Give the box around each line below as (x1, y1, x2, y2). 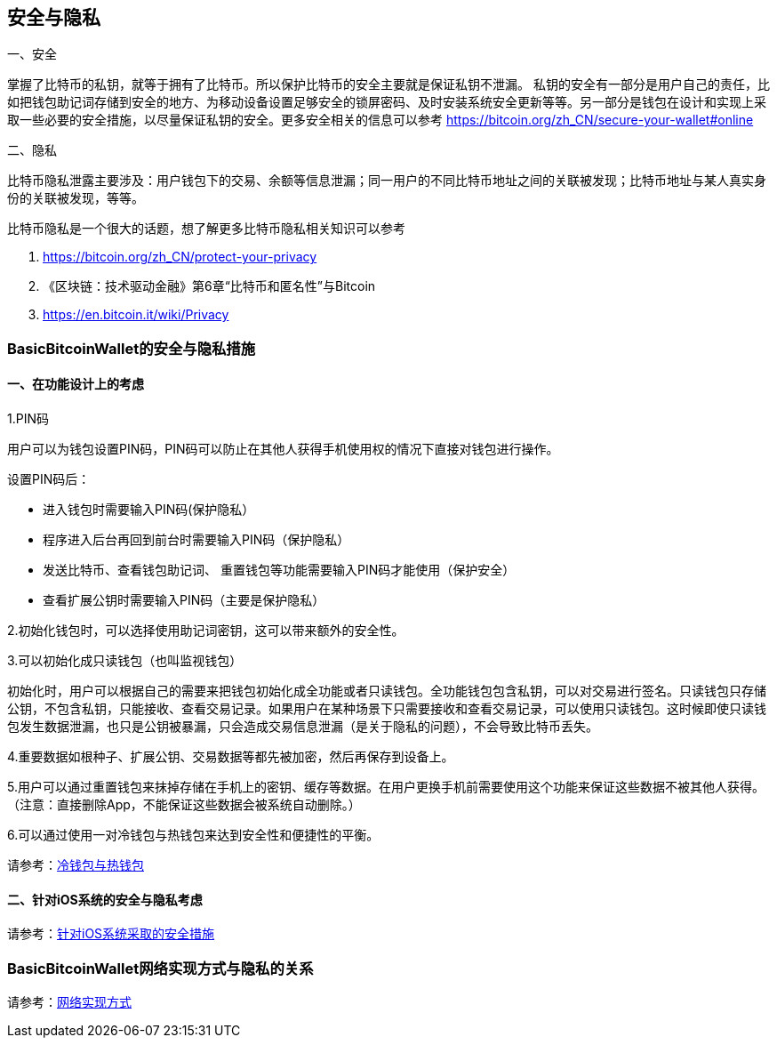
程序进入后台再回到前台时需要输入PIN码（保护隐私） (43, 532, 350, 548)
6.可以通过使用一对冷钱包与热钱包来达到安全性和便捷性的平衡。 (7, 827, 380, 843)
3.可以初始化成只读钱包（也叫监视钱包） (7, 653, 243, 669)
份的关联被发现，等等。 (7, 190, 144, 206)
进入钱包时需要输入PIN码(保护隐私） (43, 502, 255, 518)
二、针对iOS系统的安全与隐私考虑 (7, 891, 203, 907)
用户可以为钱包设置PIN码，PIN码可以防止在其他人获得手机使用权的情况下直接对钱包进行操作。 (7, 441, 559, 457)
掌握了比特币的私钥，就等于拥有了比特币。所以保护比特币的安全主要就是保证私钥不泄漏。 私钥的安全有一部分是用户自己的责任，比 (7, 76, 770, 92)
